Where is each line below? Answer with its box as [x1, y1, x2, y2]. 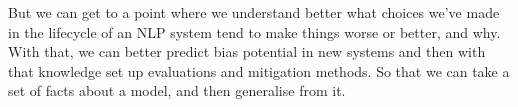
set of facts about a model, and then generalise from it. [8, 80, 346, 101]
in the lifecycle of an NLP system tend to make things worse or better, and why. [8, 21, 501, 42]
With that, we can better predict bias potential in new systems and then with [8, 41, 486, 62]
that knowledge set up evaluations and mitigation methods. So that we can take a [8, 60, 510, 81]
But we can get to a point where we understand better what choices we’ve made [8, 2, 500, 22]
